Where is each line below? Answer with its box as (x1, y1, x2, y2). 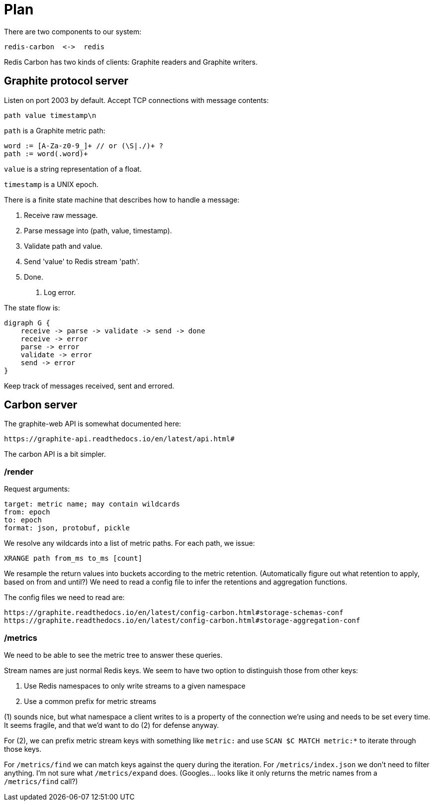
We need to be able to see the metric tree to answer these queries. (4, 650, 223, 659)
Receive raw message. (24, 210, 98, 219)
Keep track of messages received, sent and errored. (4, 381, 174, 390)
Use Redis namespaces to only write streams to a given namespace (24, 681, 246, 690)
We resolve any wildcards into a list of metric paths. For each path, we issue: (4, 539, 255, 548)
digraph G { (4, 318, 50, 327)
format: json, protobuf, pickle (4, 524, 130, 532)
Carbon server (4, 399, 78, 411)
